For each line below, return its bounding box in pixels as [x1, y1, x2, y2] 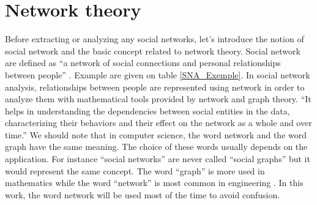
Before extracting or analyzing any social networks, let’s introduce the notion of [5, 32, 304, 45]
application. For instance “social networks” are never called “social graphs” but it [5, 152, 310, 165]
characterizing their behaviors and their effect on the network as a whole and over [5, 116, 312, 129]
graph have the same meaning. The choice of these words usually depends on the [5, 140, 308, 153]
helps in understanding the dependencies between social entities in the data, [5, 104, 290, 117]
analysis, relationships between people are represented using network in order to [5, 80, 305, 93]
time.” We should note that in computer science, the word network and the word [5, 128, 307, 141]
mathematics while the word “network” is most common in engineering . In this [5, 176, 304, 189]
